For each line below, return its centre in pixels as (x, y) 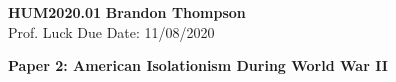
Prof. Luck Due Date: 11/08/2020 (111, 31)
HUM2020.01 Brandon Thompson (127, 12)
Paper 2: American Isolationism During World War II (198, 65)
